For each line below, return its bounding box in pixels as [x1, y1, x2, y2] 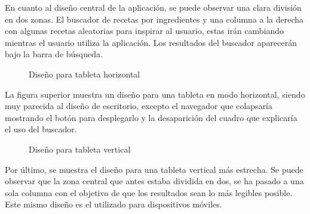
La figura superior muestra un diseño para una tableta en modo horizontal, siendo [5, 88, 305, 100]
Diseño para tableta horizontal [29, 67, 140, 80]
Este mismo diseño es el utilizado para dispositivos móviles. [5, 198, 222, 210]
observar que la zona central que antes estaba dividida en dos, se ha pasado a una [5, 175, 304, 187]
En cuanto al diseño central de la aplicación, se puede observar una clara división [5, 1, 302, 13]
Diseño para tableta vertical [29, 142, 131, 155]
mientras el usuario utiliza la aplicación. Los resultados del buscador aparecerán [5, 36, 297, 48]
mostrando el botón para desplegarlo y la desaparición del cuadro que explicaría [5, 111, 297, 123]
